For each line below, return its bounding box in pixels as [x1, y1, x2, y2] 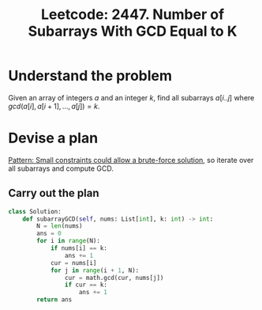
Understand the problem [8, 67, 172, 85]
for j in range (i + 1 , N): [50, 267, 140, 274]
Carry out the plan [8, 187, 100, 200]
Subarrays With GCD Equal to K [28, 22, 238, 40]
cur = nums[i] [50, 259, 97, 267]
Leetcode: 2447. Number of [40, 6, 225, 24]
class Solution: [8, 207, 62, 215]
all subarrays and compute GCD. [8, 164, 114, 173]
